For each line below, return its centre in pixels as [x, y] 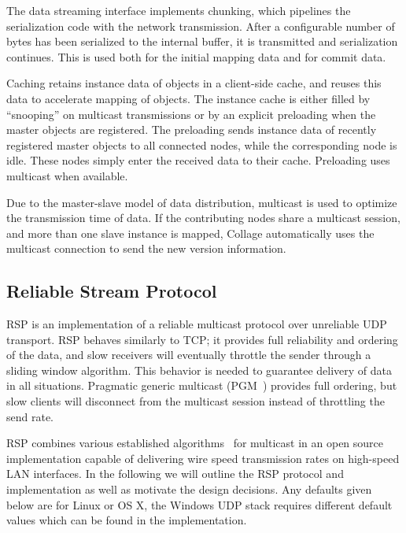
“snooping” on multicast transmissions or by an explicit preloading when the [191, 114]
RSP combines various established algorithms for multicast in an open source [195, 443]
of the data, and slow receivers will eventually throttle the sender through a [189, 355]
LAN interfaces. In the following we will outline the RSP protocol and [175, 474]
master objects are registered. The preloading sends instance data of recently [192, 130]
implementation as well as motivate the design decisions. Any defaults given [189, 489]
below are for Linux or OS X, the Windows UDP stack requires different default [199, 504]
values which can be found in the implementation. [127, 520]
